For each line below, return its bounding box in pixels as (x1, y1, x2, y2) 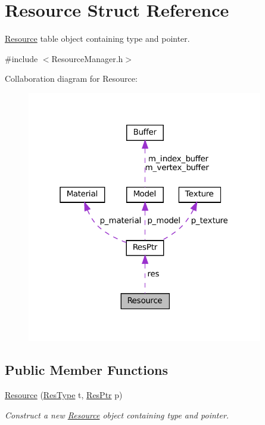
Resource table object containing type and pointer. (5, 32, 190, 45)
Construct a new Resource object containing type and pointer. (5, 408, 229, 421)
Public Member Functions (5, 361, 168, 379)
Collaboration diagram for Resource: (5, 72, 138, 85)
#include (5, 52, 38, 64)
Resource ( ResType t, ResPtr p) (5, 389, 123, 401)
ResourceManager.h (51, 52, 123, 64)
